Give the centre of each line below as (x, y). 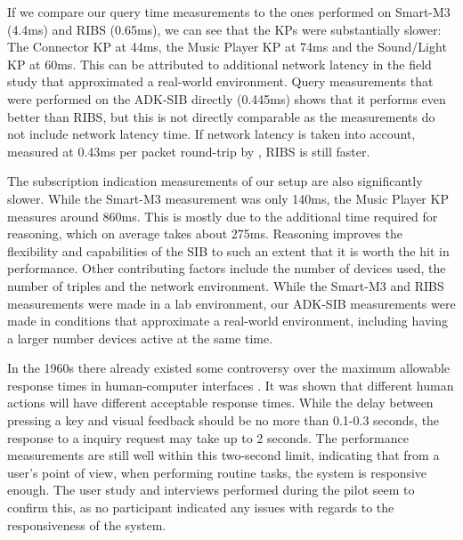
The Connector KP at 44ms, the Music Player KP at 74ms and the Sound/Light (227, 47)
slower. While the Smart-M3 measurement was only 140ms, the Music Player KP (228, 198)
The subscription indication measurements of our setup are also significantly (215, 181)
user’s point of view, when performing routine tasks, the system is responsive (217, 472)
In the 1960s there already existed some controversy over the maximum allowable (229, 368)
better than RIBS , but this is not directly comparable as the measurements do (221, 116)
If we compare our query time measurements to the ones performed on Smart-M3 (229, 12)
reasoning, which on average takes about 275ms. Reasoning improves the (205, 234)
